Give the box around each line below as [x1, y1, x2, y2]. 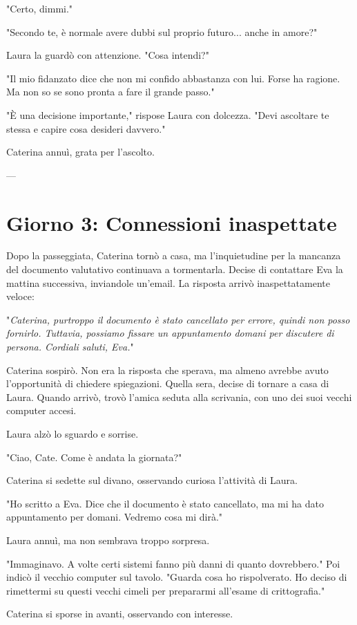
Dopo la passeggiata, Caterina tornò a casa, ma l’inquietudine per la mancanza [6, 248, 341, 263]
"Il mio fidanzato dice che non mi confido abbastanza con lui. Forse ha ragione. [6, 71, 340, 85]
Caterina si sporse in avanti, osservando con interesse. [6, 606, 233, 621]
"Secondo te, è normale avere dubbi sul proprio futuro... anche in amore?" [6, 24, 318, 39]
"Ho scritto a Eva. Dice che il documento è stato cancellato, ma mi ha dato [6, 496, 324, 510]
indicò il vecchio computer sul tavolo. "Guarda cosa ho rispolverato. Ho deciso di [6, 570, 347, 584]
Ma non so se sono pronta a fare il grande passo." [6, 84, 215, 99]
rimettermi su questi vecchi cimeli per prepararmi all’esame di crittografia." [6, 583, 325, 597]
